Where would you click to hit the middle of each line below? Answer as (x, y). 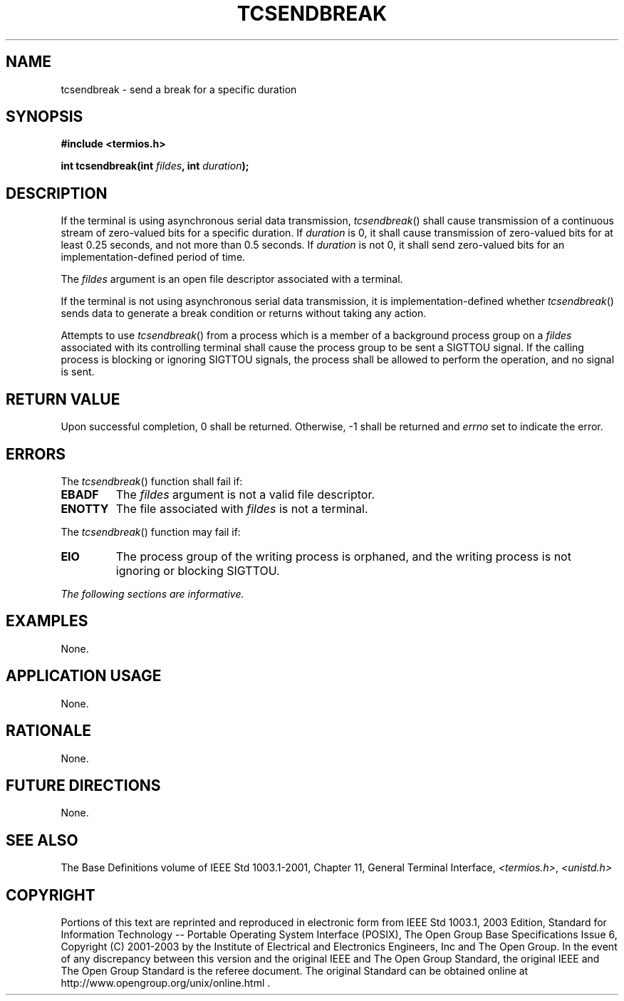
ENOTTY (85, 508)
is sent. (78, 372)
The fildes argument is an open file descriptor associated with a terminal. (232, 279)
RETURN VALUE (63, 399)
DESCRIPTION (57, 193)
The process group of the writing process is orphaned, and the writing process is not (343, 556)
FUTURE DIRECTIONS (83, 785)
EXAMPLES (47, 621)
